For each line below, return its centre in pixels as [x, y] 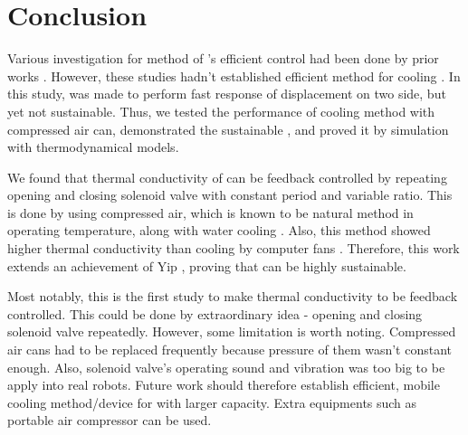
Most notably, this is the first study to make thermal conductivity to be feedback [233, 296]
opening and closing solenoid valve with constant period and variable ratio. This [230, 195]
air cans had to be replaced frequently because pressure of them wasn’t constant [230, 350]
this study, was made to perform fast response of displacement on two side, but [227, 94]
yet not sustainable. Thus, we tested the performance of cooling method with [221, 111]
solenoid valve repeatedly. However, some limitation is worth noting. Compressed [232, 331]
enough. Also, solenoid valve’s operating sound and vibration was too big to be [226, 367]
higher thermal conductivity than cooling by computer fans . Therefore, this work [234, 248]
